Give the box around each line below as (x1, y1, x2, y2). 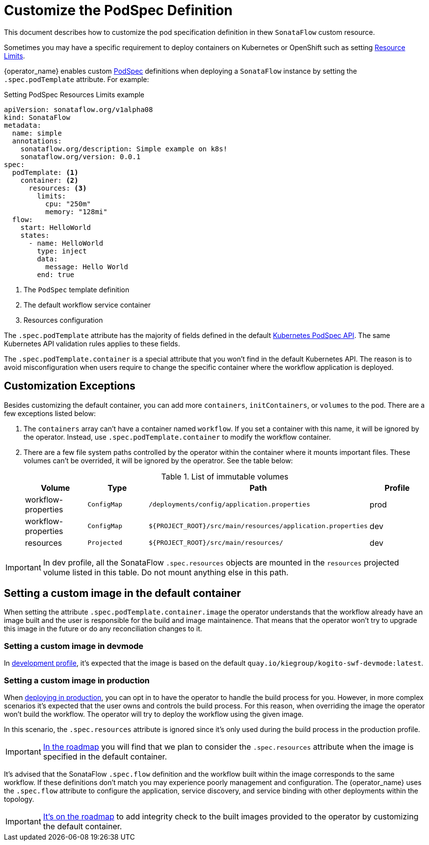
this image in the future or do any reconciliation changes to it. (4, 624, 202, 633)
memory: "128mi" (45, 207, 107, 216)
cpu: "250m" (45, 199, 91, 208)
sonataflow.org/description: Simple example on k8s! (20, 144, 228, 153)
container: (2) (20, 176, 79, 184)
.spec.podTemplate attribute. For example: (4, 75, 149, 84)
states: (20, 231, 50, 239)
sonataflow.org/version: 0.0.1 (20, 152, 141, 161)
